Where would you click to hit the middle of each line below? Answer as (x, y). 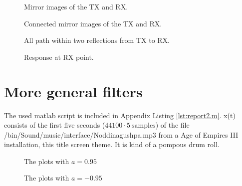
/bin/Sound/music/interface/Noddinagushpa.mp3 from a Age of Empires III (121, 134)
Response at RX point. (59, 57)
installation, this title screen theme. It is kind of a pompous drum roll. (112, 144)
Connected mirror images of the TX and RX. (93, 23)
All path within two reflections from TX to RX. (97, 40)
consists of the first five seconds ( (55, 125)
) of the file (172, 125)
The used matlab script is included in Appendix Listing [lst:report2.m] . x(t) (120, 115)
